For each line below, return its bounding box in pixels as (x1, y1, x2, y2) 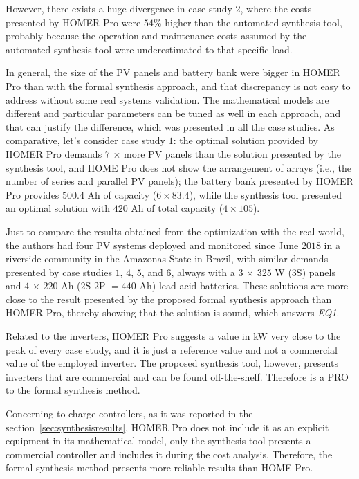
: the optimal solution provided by (173, 133, 319, 147)
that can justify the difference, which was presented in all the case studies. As (6, 119, 335, 134)
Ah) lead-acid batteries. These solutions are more (139, 278, 349, 293)
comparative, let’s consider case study (6, 133, 165, 147)
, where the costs (240, 1, 312, 15)
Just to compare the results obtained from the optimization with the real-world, (6, 224, 344, 238)
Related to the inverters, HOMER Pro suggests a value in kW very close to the (6, 329, 341, 343)
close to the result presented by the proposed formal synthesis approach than (6, 291, 332, 306)
